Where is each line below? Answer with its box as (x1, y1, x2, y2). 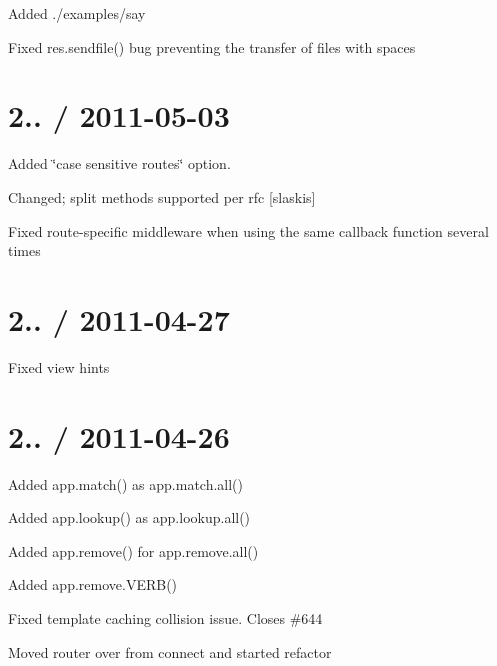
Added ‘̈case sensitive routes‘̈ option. (8, 153, 231, 174)
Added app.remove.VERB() (8, 574, 178, 595)
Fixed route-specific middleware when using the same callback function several (8, 220, 489, 241)
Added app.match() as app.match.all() (8, 473, 244, 494)
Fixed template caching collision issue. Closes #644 (8, 607, 323, 628)
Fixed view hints (8, 356, 110, 377)
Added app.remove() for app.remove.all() (8, 540, 259, 561)
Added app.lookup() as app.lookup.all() (8, 507, 251, 528)
